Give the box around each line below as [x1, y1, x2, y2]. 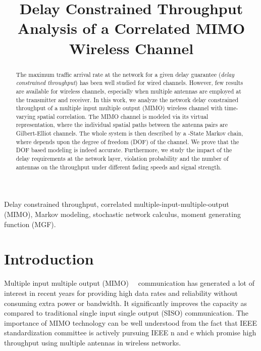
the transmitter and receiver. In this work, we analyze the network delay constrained [16, 95, 239, 104]
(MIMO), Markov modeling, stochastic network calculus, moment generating [4, 209, 241, 220]
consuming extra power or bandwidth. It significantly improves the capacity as [4, 297, 247, 308]
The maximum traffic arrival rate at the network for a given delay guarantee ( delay [16, 70, 235, 78]
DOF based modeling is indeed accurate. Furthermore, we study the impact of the [16, 146, 232, 154]
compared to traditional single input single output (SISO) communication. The [4, 308, 249, 318]
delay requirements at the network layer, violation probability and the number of [16, 154, 229, 163]
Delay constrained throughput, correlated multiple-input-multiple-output [4, 199, 229, 209]
